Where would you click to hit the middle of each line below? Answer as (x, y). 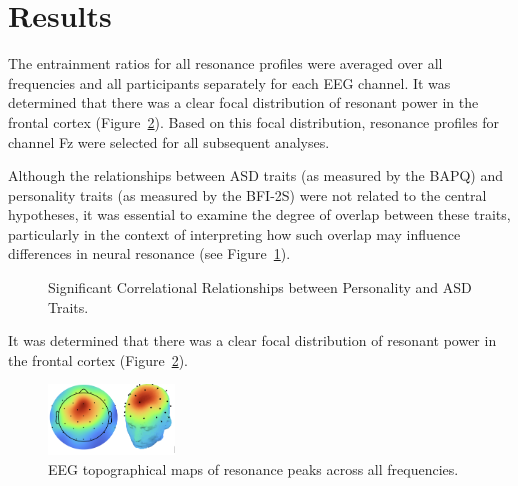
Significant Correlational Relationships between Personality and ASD (260, 287)
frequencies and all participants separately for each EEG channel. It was (229, 82)
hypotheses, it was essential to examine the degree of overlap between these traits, (259, 214)
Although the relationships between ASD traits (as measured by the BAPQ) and (255, 175)
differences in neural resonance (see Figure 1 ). (149, 253)
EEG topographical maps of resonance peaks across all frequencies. (253, 468)
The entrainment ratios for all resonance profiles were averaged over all (225, 63)
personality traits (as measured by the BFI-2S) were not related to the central (247, 194)
